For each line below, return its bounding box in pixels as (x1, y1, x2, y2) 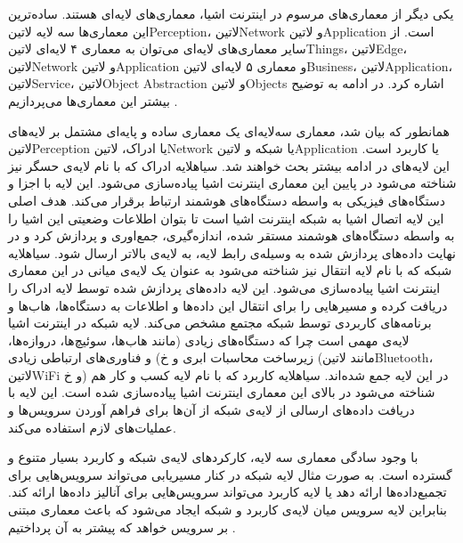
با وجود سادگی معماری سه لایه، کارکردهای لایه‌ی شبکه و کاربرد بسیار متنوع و (8, 448, 418, 466)
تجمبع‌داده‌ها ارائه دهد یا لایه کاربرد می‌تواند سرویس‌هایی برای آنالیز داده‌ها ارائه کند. (8, 482, 447, 501)
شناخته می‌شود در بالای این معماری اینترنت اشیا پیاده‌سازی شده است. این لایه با (8, 383, 435, 401)
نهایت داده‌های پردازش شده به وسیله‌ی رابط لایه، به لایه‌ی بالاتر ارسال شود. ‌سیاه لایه (8, 243, 456, 262)
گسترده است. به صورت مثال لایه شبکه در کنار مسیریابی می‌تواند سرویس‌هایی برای (8, 465, 452, 483)
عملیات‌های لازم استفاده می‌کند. (8, 417, 176, 436)
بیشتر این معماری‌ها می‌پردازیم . (8, 91, 178, 109)
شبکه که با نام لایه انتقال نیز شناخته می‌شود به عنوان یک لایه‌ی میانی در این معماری (8, 261, 452, 280)
